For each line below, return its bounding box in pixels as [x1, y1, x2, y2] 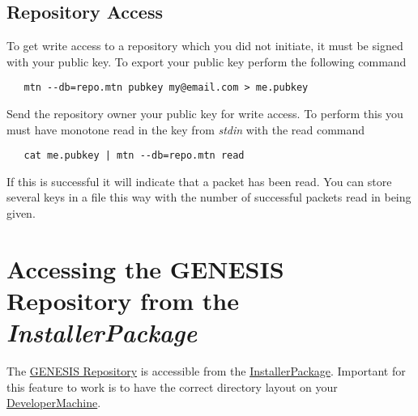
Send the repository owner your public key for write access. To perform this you [6, 105, 403, 122]
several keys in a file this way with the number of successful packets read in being [6, 189, 412, 206]
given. [6, 205, 36, 222]
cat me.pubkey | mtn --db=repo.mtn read [23, 150, 245, 162]
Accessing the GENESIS [6, 252, 284, 285]
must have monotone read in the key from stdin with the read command [6, 121, 365, 138]
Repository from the [6, 284, 239, 317]
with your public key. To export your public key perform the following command [6, 53, 407, 70]
